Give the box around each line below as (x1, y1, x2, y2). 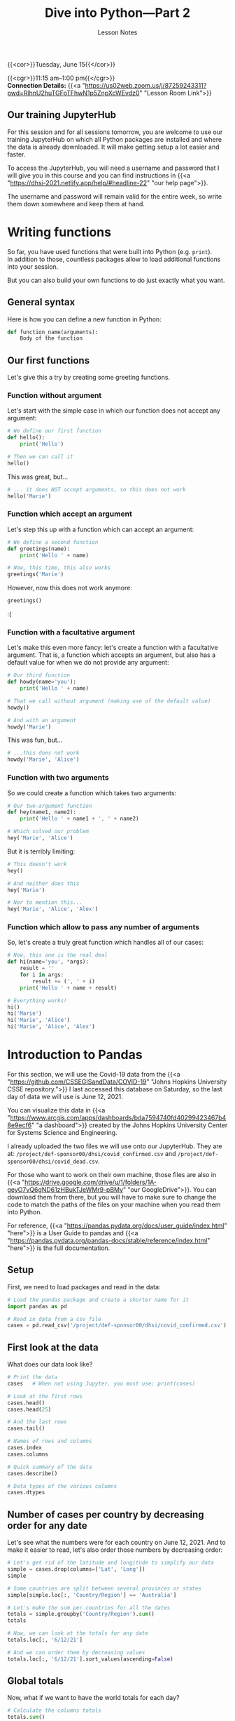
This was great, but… (7, 472, 69, 481)
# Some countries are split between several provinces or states (7, 1585, 201, 1592)
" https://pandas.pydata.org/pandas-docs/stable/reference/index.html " (7, 1236, 211, 1244)
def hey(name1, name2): (7, 809, 77, 816)
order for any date (7, 1520, 87, 1531)
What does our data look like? (7, 1360, 93, 1369)
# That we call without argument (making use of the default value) (7, 697, 211, 705)
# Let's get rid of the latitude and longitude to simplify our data (7, 1560, 215, 1567)
